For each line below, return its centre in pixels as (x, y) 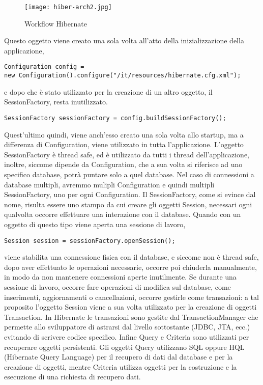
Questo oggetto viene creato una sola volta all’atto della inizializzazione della (124, 40)
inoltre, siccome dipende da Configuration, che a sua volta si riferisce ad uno (123, 164)
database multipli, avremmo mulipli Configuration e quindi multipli (109, 184)
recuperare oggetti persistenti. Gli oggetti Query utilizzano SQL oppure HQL (124, 347)
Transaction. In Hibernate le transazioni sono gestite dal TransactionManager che (131, 317)
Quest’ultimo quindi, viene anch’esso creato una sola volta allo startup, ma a (124, 134)
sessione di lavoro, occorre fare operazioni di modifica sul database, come (118, 286)
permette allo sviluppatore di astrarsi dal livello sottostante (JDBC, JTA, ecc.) (127, 327)
